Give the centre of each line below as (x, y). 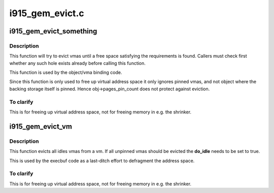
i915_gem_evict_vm (41, 126)
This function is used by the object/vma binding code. (66, 72)
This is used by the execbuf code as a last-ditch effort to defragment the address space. (102, 161)
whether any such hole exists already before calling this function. (77, 63)
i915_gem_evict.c (47, 13)
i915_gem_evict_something (53, 31)
